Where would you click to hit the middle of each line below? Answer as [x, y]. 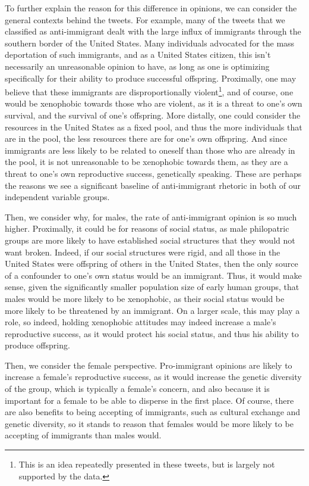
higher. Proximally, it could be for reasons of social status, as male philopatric [147, 228]
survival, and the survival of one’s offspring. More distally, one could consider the [153, 115]
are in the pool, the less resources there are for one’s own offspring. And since [146, 138]
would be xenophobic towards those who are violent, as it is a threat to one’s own [154, 103]
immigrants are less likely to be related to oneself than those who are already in [150, 150]
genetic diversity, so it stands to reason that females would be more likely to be [149, 423]
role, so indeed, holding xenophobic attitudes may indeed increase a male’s [141, 322]
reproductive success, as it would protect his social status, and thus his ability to [152, 333]
